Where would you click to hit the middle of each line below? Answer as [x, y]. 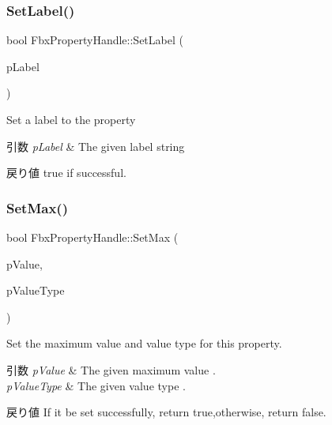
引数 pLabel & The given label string [96, 146]
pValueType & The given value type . [96, 385]
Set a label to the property [71, 119]
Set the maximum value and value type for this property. [144, 343]
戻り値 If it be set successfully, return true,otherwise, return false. [166, 412]
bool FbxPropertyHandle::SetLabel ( [95, 40]
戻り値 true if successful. [66, 173]
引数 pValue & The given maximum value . [111, 369]
